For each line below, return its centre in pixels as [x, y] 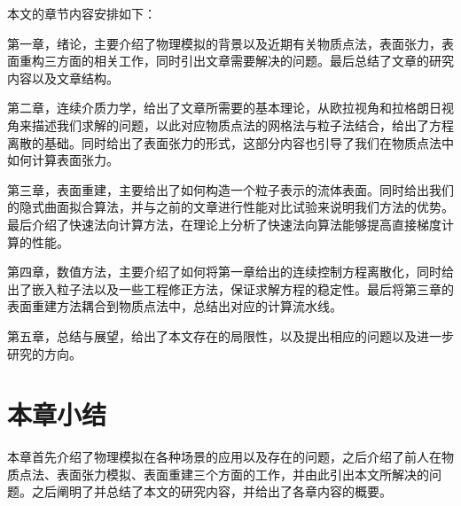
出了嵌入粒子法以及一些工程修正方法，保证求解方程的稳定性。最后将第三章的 [230, 288]
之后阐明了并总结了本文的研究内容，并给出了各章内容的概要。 [211, 491]
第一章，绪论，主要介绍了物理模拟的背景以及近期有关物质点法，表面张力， [224, 43]
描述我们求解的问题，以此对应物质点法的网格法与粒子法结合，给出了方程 [242, 125]
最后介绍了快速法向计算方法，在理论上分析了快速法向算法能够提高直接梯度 [224, 224]
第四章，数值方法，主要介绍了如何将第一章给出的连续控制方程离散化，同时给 [230, 272]
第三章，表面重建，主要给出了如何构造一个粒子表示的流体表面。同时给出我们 [230, 189]
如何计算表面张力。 [63, 160]
